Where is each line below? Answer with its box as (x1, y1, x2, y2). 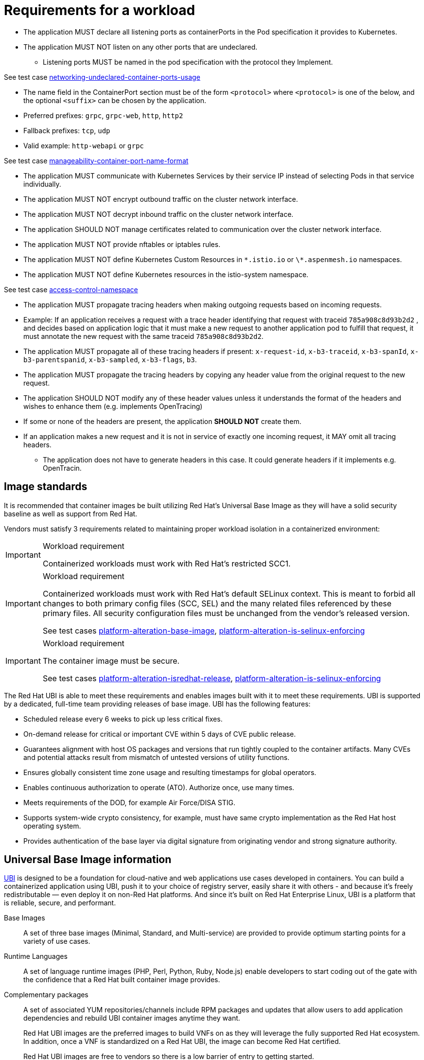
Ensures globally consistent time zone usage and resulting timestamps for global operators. (23, 768, 317, 777)
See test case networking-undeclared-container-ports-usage (4, 72, 200, 81)
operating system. (23, 821, 81, 830)
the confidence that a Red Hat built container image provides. (23, 975, 220, 984)
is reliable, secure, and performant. (4, 899, 116, 907)
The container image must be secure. (42, 655, 180, 666)
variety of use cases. (23, 937, 90, 946)
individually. (23, 179, 61, 188)
